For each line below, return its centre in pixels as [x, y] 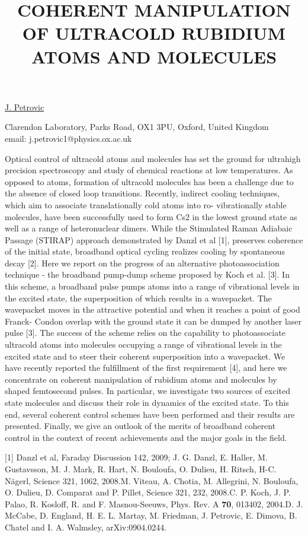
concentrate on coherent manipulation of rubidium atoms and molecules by [141, 379]
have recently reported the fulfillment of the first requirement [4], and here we [146, 368]
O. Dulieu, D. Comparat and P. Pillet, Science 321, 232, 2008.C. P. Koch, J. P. [148, 492]
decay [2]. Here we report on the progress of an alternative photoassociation [142, 263]
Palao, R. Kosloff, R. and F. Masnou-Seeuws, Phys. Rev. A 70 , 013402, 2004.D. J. [154, 503]
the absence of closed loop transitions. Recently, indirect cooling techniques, [142, 193]
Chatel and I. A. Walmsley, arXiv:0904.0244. [86, 527]
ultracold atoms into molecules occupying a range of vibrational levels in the [143, 344]
